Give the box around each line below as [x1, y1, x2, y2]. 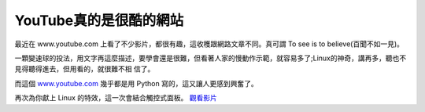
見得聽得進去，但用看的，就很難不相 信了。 [14, 64, 155, 74]
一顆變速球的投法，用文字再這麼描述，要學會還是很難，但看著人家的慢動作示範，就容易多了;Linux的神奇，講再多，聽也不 [14, 53, 407, 63]
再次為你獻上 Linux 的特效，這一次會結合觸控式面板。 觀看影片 [14, 93, 218, 103]
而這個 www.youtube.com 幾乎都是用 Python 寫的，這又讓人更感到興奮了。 [14, 78, 259, 88]
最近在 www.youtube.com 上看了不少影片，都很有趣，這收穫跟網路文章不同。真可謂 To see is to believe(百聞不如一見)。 [14, 39, 405, 49]
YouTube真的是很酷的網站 [14, 12, 184, 29]
